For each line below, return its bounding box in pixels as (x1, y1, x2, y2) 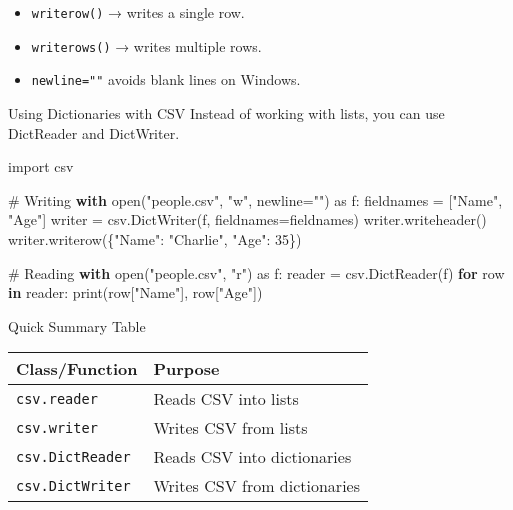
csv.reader (16, 390, 98, 407)
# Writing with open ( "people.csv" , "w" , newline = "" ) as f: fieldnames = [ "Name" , (8, 189, 503, 210)
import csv (8, 156, 74, 177)
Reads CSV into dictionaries (153, 445, 352, 469)
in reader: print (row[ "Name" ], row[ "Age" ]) (8, 282, 263, 303)
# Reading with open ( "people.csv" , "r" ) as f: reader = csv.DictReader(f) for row (8, 262, 505, 283)
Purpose (153, 357, 220, 381)
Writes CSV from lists (153, 416, 308, 440)
